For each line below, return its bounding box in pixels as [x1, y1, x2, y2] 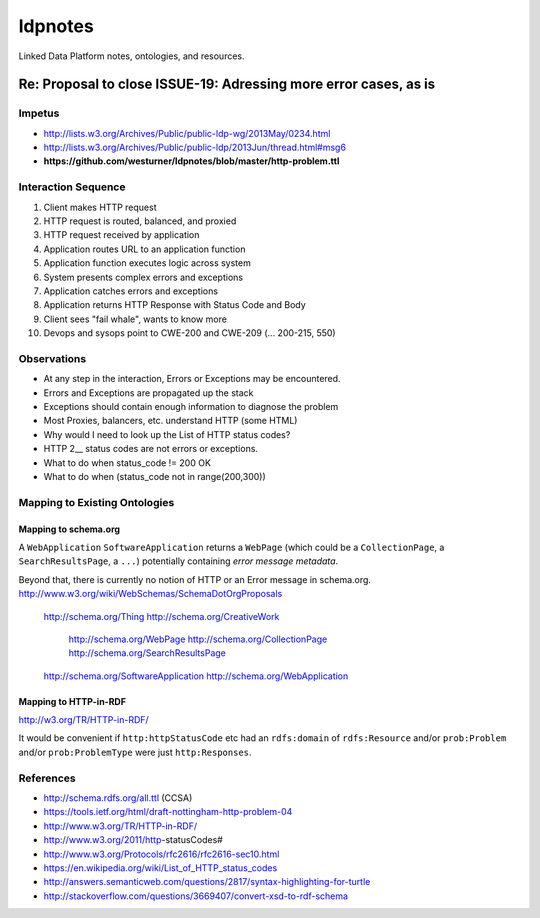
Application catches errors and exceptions [43, 285, 219, 297]
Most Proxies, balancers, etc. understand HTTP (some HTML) [43, 415, 298, 427]
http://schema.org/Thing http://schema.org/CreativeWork [43, 610, 280, 622]
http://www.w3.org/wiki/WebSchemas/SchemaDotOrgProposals [18, 588, 283, 600]
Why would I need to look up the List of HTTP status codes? [43, 428, 291, 440]
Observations [18, 351, 87, 365]
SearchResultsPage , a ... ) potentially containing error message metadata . [18, 555, 339, 567]
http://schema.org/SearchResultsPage [68, 647, 227, 659]
